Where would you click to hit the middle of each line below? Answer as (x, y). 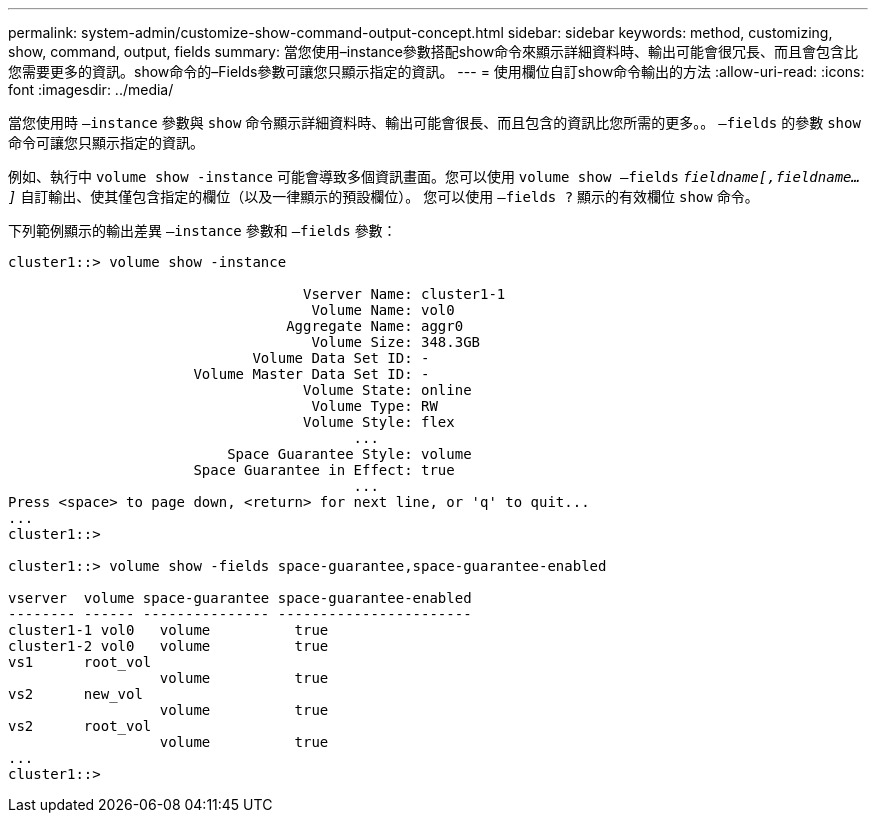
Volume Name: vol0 (383, 310)
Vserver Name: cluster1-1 (404, 294)
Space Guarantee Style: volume (349, 454)
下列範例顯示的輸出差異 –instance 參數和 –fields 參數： (202, 230)
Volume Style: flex (379, 422)
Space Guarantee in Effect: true (324, 470)
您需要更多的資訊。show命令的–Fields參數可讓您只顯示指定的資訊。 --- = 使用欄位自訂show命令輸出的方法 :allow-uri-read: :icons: (436, 71)
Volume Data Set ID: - (341, 358)
